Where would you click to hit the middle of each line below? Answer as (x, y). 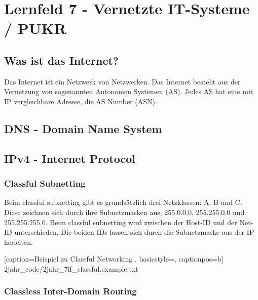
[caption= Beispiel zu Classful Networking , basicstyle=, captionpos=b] (114, 259)
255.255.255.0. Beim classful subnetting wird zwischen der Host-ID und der (121, 222)
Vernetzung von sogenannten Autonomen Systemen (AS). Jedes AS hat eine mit (129, 91)
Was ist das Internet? (62, 60)
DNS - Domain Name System (83, 128)
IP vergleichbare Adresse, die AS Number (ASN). (81, 101)
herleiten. (19, 242)
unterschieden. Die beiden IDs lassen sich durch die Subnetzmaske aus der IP (134, 232)
